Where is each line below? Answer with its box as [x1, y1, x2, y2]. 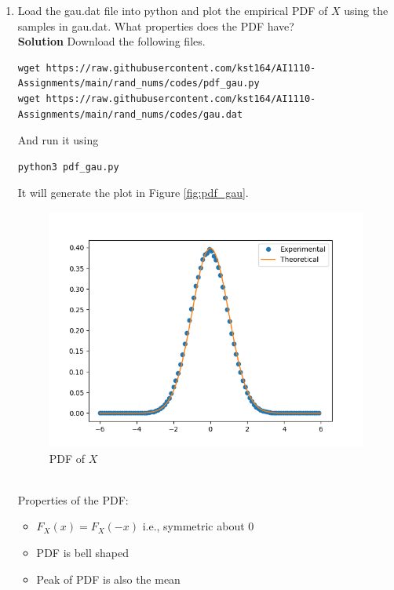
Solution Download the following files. [17, 33, 206, 49]
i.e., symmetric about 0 [142, 518, 254, 534]
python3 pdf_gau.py [17, 161, 119, 173]
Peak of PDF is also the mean [36, 570, 181, 587]
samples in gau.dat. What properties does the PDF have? [17, 17, 294, 34]
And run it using [17, 132, 99, 148]
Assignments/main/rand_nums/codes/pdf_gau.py [17, 78, 260, 89]
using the [344, 2, 389, 18]
